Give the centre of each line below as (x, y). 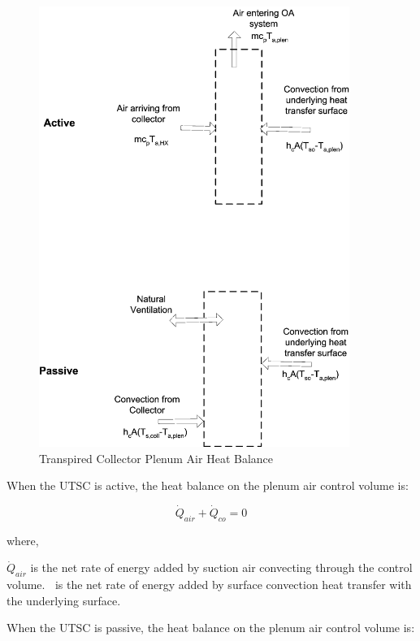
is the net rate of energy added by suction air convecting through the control (221, 567)
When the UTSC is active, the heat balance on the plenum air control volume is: (208, 485)
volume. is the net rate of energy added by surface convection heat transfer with (209, 585)
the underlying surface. (64, 600)
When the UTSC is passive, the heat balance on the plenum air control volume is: (211, 628)
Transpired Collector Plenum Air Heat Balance (156, 458)
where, (23, 540)
